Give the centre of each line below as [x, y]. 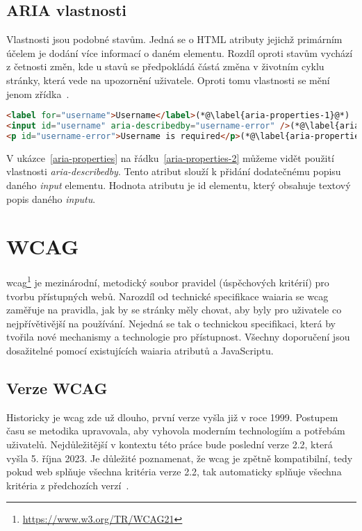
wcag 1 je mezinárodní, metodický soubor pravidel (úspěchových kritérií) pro [168, 281]
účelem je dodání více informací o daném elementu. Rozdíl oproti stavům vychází [180, 52]
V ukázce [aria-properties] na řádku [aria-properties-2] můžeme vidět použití [170, 157]
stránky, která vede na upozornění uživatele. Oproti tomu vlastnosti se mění [168, 80]
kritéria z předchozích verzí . [68, 485]
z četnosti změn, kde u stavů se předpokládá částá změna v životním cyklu [165, 66]
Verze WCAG [57, 387]
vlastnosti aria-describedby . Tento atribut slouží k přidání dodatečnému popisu [174, 171]
